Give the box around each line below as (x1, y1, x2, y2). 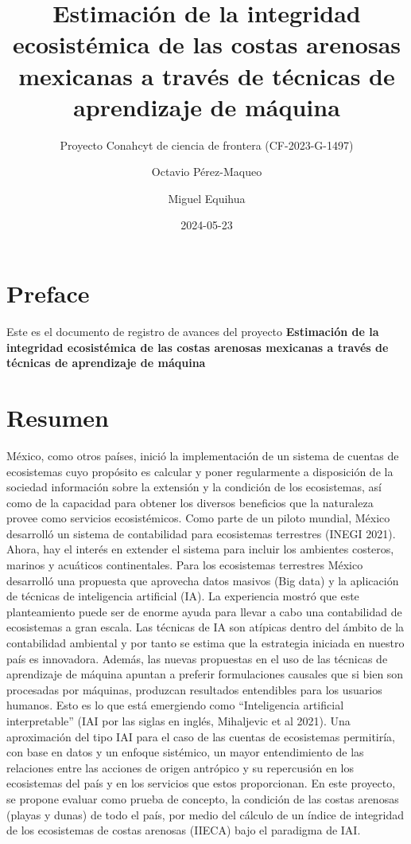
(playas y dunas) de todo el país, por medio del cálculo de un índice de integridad (6, 806, 405, 823)
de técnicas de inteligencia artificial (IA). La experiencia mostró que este (6, 588, 359, 604)
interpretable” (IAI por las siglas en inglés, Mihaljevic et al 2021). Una (6, 713, 351, 729)
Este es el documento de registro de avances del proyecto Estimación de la (6, 323, 379, 339)
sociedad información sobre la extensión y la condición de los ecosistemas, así (6, 479, 382, 495)
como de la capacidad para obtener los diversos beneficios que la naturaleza (6, 494, 374, 510)
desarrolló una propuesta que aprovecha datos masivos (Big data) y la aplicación (6, 572, 399, 588)
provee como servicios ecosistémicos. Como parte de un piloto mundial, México (6, 510, 390, 526)
